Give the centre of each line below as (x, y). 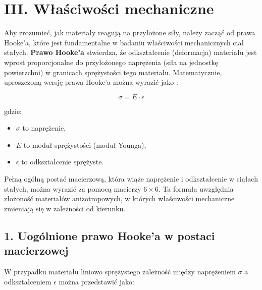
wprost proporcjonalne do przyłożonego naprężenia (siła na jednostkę (111, 62)
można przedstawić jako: (96, 281)
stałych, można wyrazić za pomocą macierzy (73, 188)
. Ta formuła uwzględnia (196, 188)
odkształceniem (28, 281)
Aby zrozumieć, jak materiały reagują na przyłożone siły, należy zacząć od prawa (130, 33)
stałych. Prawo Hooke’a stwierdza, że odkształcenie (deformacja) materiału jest (130, 52)
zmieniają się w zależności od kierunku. (65, 208)
